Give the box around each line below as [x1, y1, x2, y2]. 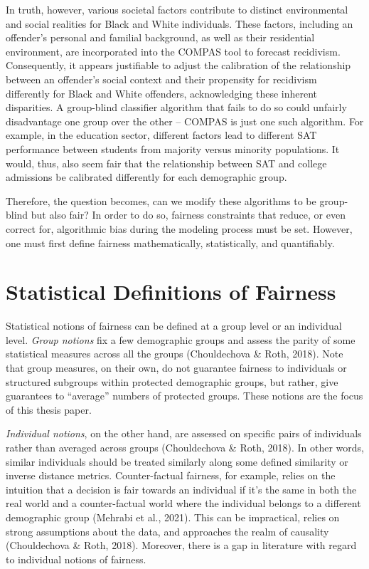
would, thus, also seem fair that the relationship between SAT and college [6, 155, 327, 170]
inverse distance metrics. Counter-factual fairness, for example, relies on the [6, 468, 336, 483]
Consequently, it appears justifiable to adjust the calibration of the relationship [6, 58, 351, 73]
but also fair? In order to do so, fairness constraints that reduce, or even [31, 207, 346, 222]
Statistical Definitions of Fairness [6, 277, 336, 306]
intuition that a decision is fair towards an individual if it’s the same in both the [6, 481, 357, 496]
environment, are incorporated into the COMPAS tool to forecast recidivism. [6, 43, 341, 58]
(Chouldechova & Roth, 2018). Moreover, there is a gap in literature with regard [6, 538, 357, 553]
